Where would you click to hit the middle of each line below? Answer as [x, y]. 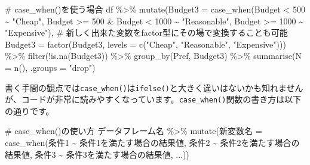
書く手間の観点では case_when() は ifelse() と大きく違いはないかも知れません [154, 87]
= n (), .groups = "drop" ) [50, 67]
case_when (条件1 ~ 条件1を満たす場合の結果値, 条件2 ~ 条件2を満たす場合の [152, 143]
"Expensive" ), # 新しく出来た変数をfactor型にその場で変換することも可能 [146, 32]
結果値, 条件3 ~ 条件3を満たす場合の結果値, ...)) [97, 154]
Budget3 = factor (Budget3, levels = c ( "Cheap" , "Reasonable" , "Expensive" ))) [145, 44]
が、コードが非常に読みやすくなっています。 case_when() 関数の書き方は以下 [153, 99]
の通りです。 [30, 110]
